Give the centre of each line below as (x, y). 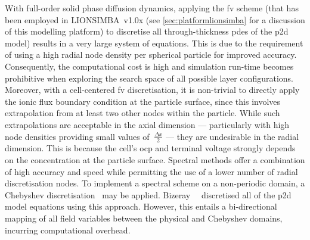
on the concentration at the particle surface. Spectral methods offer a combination (155, 159)
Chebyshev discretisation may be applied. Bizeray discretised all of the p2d (148, 194)
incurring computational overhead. (68, 230)
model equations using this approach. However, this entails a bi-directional (141, 206)
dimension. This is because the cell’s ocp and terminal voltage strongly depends (150, 148)
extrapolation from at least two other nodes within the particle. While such (142, 113)
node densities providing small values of (77, 136)
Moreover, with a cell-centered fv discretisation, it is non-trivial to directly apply (152, 90)
